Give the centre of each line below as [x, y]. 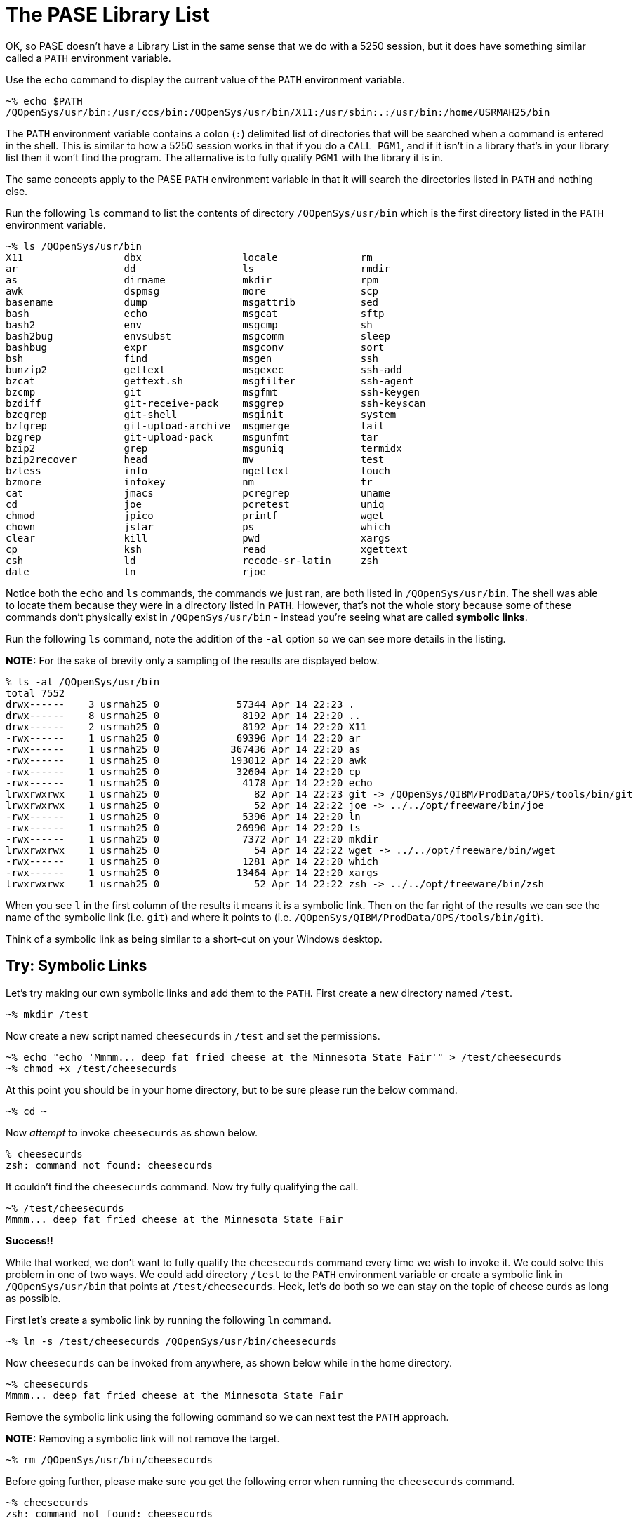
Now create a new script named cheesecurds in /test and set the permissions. [193, 1035]
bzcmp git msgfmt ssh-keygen [213, 392]
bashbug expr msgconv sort [195, 347]
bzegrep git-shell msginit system [201, 414]
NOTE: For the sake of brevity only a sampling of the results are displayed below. [193, 660]
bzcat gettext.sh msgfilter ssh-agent [210, 381]
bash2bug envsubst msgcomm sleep [198, 336]
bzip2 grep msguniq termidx [204, 448]
